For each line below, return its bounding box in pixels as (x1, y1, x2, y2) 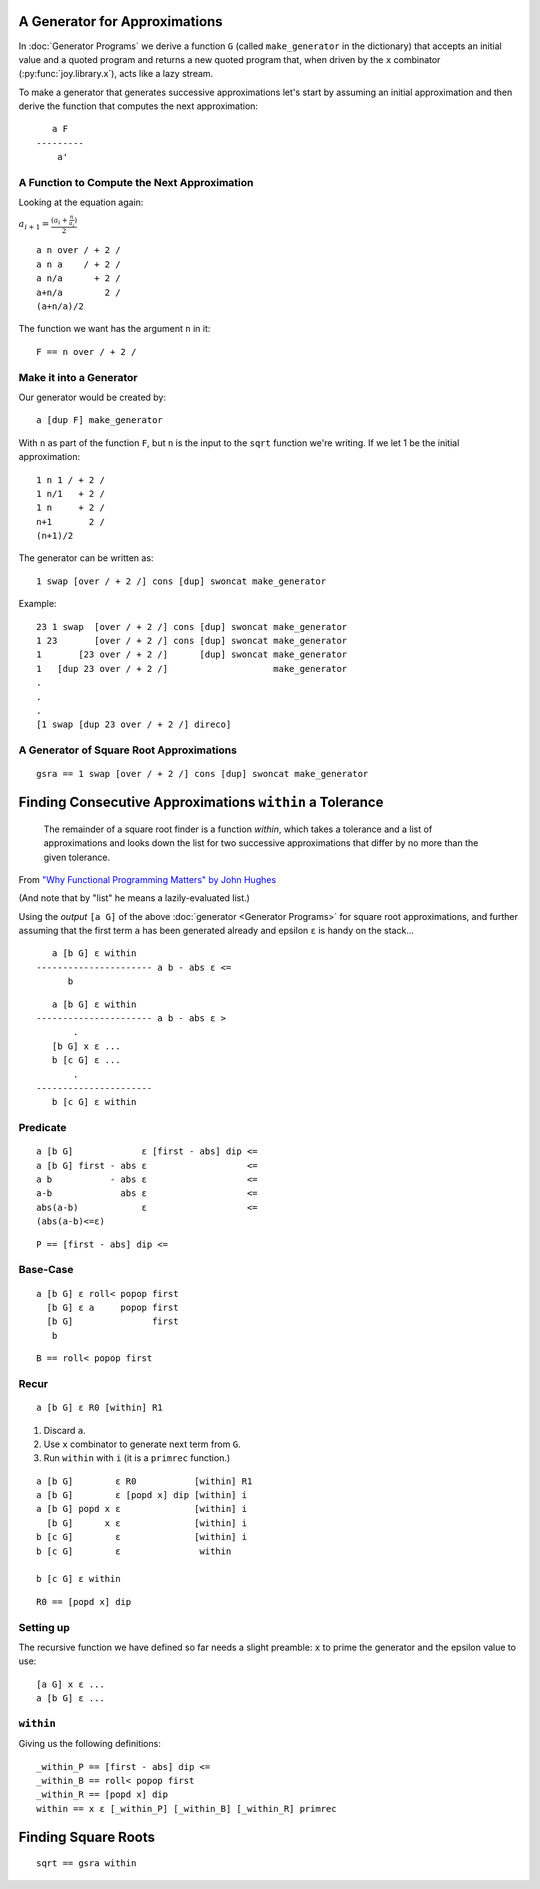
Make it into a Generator (18, 370, 138, 384)
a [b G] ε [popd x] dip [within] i (36, 1490, 248, 1501)
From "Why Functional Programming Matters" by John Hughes (18, 873, 277, 885)
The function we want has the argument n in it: (18, 323, 211, 335)
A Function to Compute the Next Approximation (18, 176, 254, 190)
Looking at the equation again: (18, 196, 144, 209)
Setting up (18, 1620, 70, 1634)
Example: (18, 598, 57, 610)
